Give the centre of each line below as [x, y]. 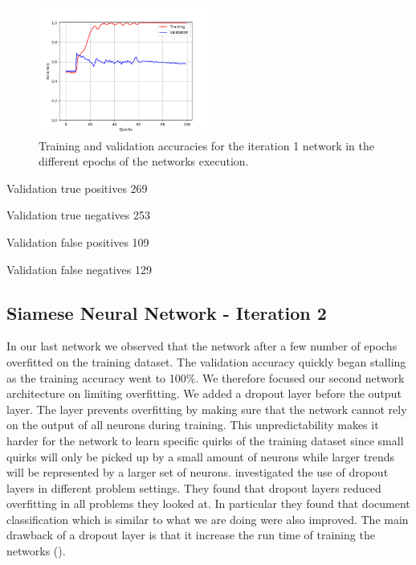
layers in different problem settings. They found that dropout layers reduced [194, 487]
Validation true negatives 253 [79, 215]
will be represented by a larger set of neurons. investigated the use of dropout [198, 472]
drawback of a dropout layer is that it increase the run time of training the [191, 535]
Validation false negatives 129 [79, 269]
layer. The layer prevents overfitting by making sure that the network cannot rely [207, 409]
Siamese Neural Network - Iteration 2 [167, 312]
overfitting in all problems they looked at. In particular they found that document [208, 504]
